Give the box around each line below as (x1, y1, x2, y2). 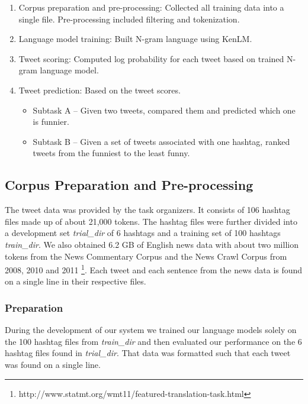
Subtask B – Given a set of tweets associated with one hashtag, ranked (33, 135, 290, 147)
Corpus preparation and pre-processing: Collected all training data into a (18, 1, 284, 13)
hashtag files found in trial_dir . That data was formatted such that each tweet (5, 347, 291, 359)
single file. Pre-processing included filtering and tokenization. (18, 12, 240, 25)
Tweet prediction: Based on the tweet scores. (18, 83, 181, 96)
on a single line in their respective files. (5, 275, 146, 287)
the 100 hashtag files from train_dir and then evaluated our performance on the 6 (5, 335, 302, 347)
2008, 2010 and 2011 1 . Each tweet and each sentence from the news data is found (5, 262, 303, 276)
